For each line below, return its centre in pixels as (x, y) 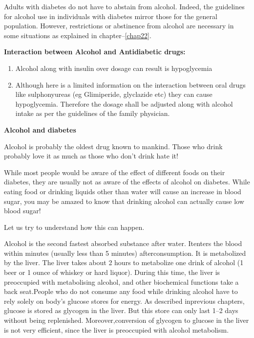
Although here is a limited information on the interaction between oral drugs (130, 84)
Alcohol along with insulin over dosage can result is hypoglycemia (114, 68)
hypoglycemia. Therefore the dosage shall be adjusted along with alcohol (124, 103)
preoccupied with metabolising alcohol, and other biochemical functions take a (121, 282)
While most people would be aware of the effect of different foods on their (115, 172)
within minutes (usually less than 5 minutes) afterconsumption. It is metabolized (125, 253)
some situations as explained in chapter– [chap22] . (78, 35)
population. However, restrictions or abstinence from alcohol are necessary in (119, 26)
